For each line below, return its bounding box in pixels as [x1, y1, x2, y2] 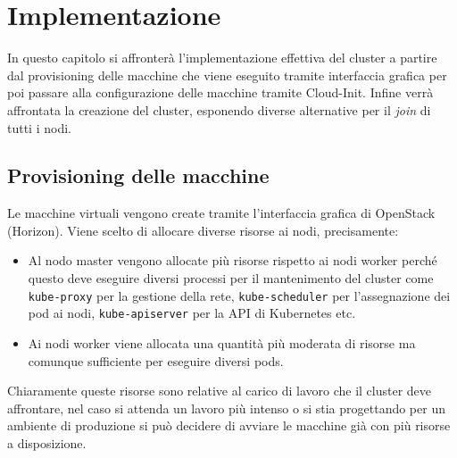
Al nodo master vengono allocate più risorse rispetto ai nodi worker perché [28, 251, 437, 270]
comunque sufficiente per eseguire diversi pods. [28, 351, 284, 370]
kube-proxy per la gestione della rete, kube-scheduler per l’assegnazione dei [28, 286, 451, 304]
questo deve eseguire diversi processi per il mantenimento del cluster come [28, 269, 434, 287]
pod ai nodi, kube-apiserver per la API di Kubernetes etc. [28, 304, 356, 322]
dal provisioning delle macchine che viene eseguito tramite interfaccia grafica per [7, 65, 447, 84]
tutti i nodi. [7, 118, 71, 137]
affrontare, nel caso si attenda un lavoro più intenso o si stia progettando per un [7, 398, 445, 417]
